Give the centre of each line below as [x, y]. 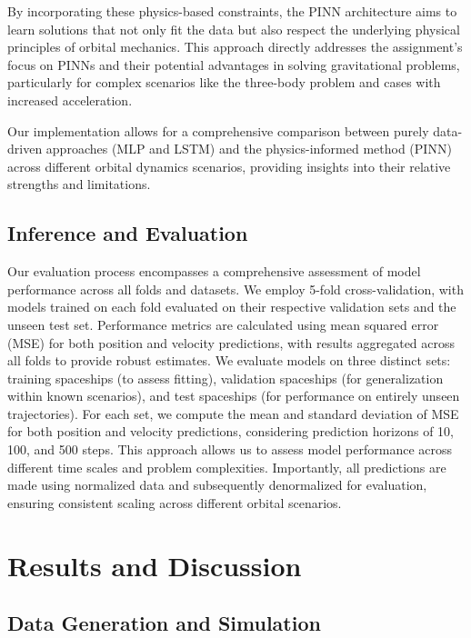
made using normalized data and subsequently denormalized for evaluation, [217, 485]
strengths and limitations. [79, 184]
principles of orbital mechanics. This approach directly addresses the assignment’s [235, 47]
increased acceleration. [70, 100]
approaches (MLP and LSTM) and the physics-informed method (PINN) [249, 149]
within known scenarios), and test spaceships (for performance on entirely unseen [234, 396]
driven [25, 149]
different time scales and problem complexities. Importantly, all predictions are [227, 467]
